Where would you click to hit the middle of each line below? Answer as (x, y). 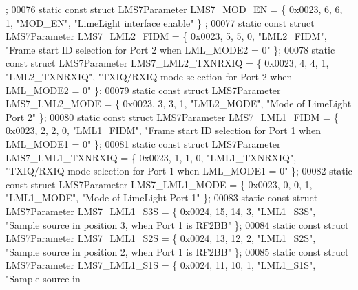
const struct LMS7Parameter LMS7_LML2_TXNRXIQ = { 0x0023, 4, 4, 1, (167, 63)
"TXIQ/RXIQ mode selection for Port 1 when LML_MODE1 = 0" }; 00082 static (179, 171)
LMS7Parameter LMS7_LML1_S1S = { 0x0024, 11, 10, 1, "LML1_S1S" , (161, 265)
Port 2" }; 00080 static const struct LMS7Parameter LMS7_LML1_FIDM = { (172, 116)
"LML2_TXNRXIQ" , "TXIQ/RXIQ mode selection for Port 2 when (149, 76)
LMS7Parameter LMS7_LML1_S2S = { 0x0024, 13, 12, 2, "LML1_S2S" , (161, 238)
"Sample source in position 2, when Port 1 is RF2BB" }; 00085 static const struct (177, 251)
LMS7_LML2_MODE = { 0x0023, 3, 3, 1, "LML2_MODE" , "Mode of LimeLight (179, 103)
